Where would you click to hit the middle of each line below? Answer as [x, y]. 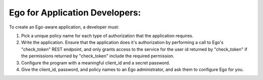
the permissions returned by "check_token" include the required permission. [98, 56]
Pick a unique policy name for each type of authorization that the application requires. [107, 36]
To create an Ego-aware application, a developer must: [64, 27]
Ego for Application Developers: [75, 13]
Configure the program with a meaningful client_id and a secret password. [96, 63]
